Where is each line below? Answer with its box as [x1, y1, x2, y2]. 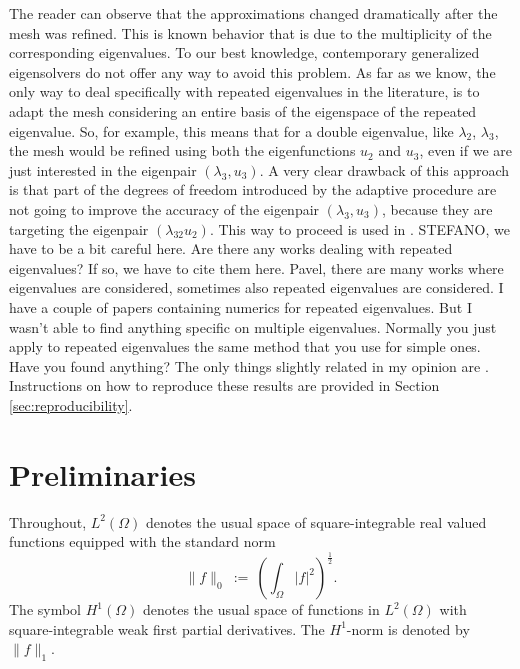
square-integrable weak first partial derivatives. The [9, 618, 325, 639]
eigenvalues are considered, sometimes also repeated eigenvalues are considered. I [9, 277, 504, 298]
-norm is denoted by [346, 618, 470, 639]
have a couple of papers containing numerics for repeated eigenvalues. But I [9, 296, 472, 317]
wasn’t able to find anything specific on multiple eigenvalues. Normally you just [9, 316, 497, 337]
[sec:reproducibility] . [9, 394, 133, 415]
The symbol [9, 599, 82, 620]
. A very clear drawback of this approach [259, 159, 510, 180]
